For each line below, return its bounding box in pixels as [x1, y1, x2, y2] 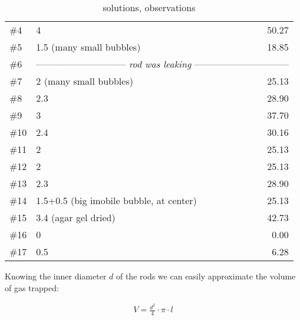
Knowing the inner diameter [5, 270, 107, 282]
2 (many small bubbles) [36, 74, 133, 88]
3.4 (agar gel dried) [36, 211, 116, 224]
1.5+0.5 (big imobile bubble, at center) [36, 194, 197, 207]
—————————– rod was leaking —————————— [36, 57, 289, 71]
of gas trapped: [5, 281, 59, 294]
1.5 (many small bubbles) [36, 40, 141, 54]
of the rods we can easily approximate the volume [116, 270, 296, 282]
